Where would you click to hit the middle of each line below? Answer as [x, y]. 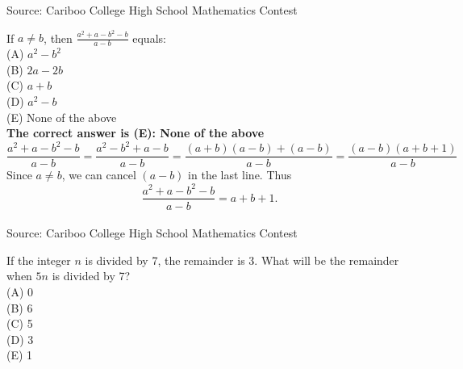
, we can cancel [99, 175]
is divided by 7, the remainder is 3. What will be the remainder [242, 260]
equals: [149, 38]
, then [58, 38]
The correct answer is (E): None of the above [136, 133]
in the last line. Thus [240, 175]
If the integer [39, 260]
